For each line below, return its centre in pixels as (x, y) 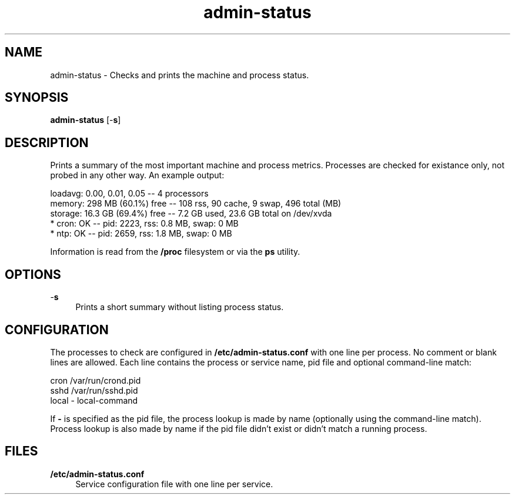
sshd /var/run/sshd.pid (94, 390)
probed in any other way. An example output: (137, 175)
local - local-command (94, 400)
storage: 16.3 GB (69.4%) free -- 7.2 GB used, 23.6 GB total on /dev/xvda (191, 214)
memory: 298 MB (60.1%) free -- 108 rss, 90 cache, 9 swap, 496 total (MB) (196, 204)
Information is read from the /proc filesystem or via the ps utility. (175, 252)
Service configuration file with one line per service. (174, 484)
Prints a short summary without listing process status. (180, 307)
